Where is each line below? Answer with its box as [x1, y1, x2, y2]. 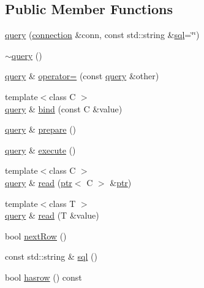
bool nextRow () [5, 229, 67, 242]
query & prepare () [5, 123, 77, 136]
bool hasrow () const [5, 270, 82, 283]
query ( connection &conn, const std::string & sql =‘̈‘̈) [5, 28, 200, 41]
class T [49, 197, 76, 209]
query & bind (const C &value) [5, 102, 123, 115]
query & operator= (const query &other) [5, 69, 159, 82]
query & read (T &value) [5, 209, 99, 222]
